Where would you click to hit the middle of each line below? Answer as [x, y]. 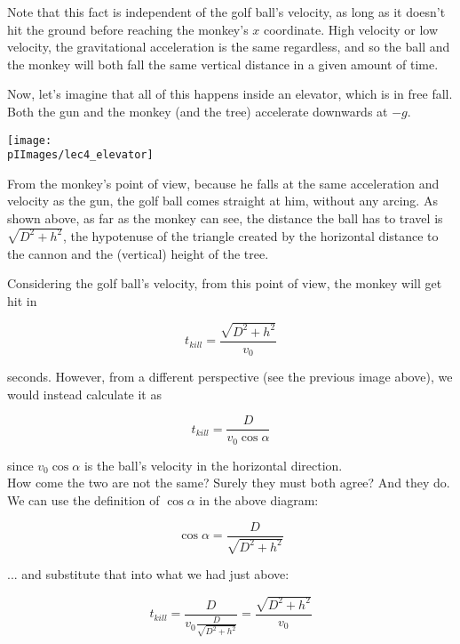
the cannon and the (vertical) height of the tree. [138, 253]
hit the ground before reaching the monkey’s [128, 29]
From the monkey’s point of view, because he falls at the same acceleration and [223, 183]
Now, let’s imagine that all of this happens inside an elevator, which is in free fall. [230, 94]
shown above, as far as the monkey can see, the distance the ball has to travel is [225, 218]
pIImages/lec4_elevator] [80, 155]
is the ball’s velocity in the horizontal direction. [213, 465]
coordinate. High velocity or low [351, 29]
